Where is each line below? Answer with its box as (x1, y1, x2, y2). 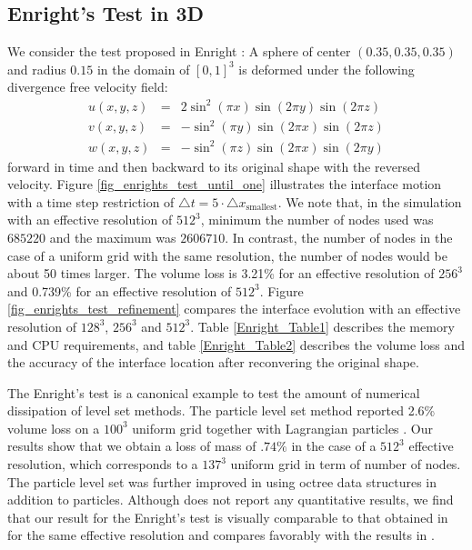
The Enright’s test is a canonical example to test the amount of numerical (7, 383, 420, 402)
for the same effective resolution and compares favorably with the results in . (7, 525, 435, 545)
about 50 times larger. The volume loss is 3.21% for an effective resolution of (7, 264, 435, 283)
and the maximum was (49, 227, 176, 246)
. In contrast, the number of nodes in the (225, 227, 453, 246)
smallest (246, 203, 277, 213)
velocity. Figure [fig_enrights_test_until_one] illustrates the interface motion (7, 175, 442, 194)
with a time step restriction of (7, 192, 175, 211)
